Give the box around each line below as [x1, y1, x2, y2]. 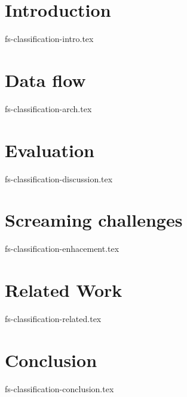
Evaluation [5, 137, 94, 162]
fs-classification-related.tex [5, 312, 102, 324]
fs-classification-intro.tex [5, 32, 94, 45]
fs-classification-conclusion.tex [5, 382, 114, 395]
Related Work [5, 278, 122, 302]
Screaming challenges [5, 207, 183, 232]
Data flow [5, 67, 86, 92]
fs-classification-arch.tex [5, 102, 92, 115]
